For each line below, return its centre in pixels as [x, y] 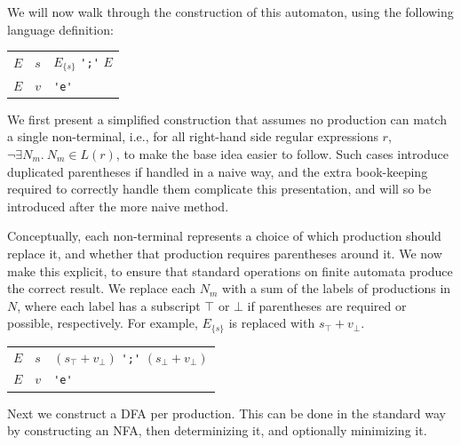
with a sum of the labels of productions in [337, 288]
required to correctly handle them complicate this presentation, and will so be [219, 189]
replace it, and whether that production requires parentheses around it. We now [225, 253]
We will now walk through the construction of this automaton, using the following [230, 12]
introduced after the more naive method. [118, 206]
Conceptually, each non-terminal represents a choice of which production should [224, 236]
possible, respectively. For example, [103, 323]
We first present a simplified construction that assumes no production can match [227, 119]
